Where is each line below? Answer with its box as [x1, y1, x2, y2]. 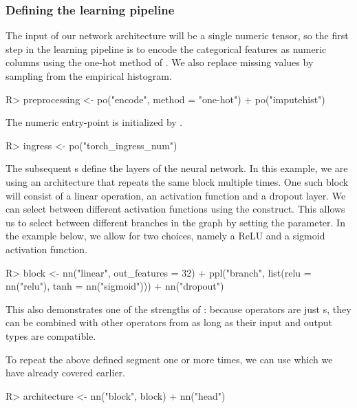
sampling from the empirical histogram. [6, 69, 172, 83]
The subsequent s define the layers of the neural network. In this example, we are [6, 161, 348, 175]
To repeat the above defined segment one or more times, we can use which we [6, 352, 333, 366]
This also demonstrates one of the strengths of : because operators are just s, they [6, 301, 351, 316]
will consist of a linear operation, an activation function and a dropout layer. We [6, 188, 346, 202]
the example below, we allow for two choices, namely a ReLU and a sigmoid [6, 228, 325, 243]
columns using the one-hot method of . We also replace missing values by [6, 55, 314, 69]
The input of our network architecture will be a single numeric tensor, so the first [6, 28, 349, 43]
